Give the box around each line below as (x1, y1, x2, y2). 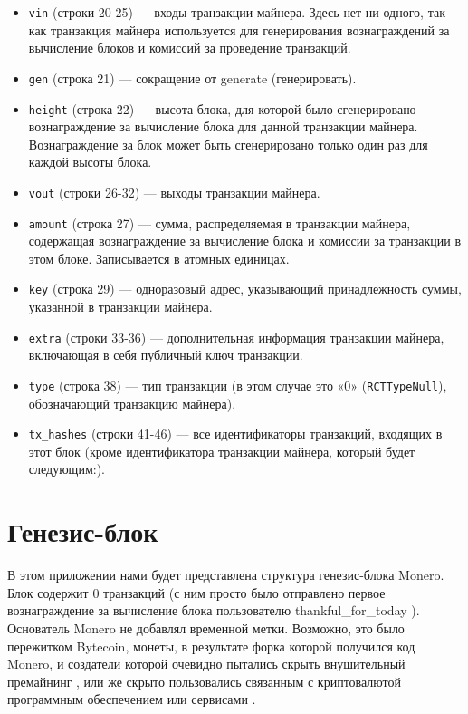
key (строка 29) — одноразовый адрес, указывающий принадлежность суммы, (28, 279, 462, 298)
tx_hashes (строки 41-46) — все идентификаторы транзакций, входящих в (28, 424, 443, 443)
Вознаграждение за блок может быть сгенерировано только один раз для (28, 134, 428, 153)
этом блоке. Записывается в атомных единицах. (28, 248, 290, 267)
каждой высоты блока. (28, 152, 152, 171)
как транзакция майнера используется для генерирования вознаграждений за (28, 20, 450, 39)
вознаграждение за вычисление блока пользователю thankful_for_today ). (7, 601, 420, 620)
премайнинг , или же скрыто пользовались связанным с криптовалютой (7, 671, 402, 690)
